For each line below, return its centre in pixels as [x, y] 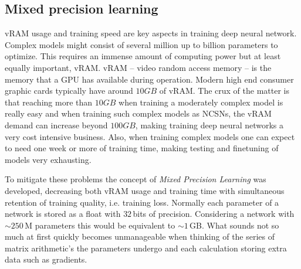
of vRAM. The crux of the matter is [224, 91]
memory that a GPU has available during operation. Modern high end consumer [149, 79]
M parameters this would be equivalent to [100, 225]
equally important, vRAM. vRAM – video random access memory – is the [138, 67]
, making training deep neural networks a [209, 125]
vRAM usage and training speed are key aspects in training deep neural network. [151, 33]
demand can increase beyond [56, 125]
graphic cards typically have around [69, 91]
